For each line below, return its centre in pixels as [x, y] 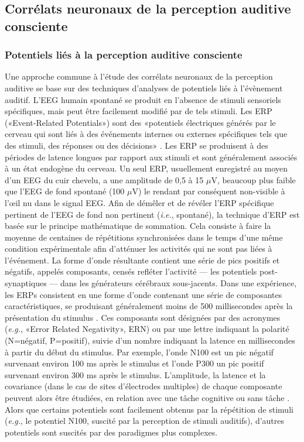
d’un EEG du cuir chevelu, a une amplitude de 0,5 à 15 [104, 179]
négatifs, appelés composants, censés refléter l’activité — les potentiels [131, 271]
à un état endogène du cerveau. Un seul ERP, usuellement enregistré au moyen [146, 168]
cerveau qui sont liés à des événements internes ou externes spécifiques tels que [146, 134]
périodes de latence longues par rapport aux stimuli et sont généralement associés [151, 157]
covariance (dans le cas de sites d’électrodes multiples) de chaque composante [144, 386]
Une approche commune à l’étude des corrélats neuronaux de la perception [139, 76]
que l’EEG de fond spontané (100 [65, 191]
